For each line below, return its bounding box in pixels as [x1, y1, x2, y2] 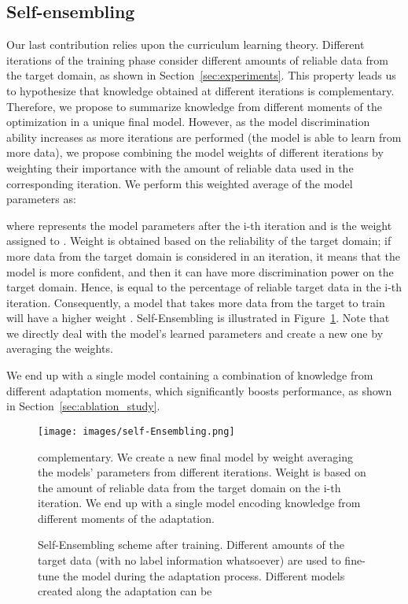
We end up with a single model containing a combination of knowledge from [6, 367, 373, 384]
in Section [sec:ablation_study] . [6, 398, 160, 414]
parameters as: [6, 191, 76, 207]
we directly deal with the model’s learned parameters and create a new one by [6, 324, 384, 341]
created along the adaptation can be [38, 583, 212, 599]
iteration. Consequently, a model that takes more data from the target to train [6, 294, 385, 310]
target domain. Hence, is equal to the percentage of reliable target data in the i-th [6, 279, 402, 295]
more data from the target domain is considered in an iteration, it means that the [6, 247, 400, 264]
